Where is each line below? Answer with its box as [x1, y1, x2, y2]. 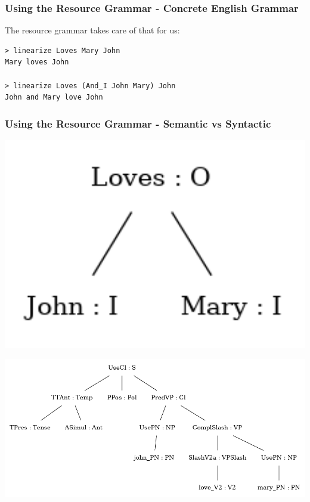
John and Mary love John [5, 93, 103, 102]
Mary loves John [5, 58, 69, 67]
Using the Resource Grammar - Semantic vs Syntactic [5, 116, 271, 131]
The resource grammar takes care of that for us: [5, 24, 180, 36]
